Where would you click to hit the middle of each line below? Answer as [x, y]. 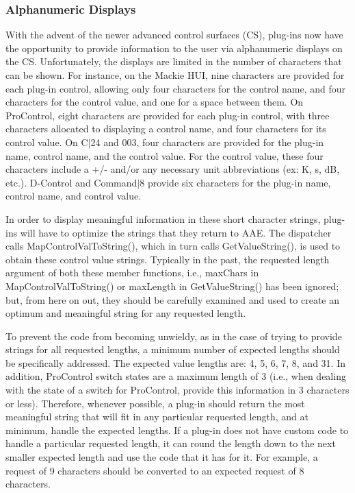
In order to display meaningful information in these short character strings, [163, 218]
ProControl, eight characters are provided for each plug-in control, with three [168, 115]
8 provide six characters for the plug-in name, [235, 182]
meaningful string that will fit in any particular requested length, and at [157, 417]
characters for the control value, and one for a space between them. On [155, 102]
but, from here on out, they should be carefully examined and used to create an [172, 299]
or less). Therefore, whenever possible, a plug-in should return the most [155, 403]
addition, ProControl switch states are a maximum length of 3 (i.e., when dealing [176, 376]
